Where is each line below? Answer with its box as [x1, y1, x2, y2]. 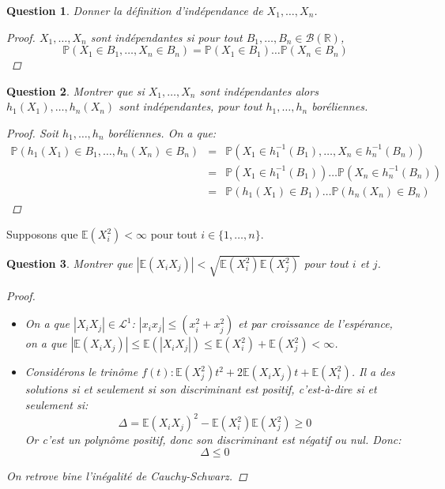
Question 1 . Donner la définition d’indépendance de [6, 2, 263, 18]
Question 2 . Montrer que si [6, 82, 145, 99]
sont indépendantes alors [199, 82, 319, 99]
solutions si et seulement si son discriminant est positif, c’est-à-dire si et [25, 381, 377, 397]
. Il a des [351, 363, 395, 380]
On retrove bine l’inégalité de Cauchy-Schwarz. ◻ [6, 467, 247, 483]
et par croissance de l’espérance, [238, 315, 393, 332]
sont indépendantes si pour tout [90, 28, 243, 45]
